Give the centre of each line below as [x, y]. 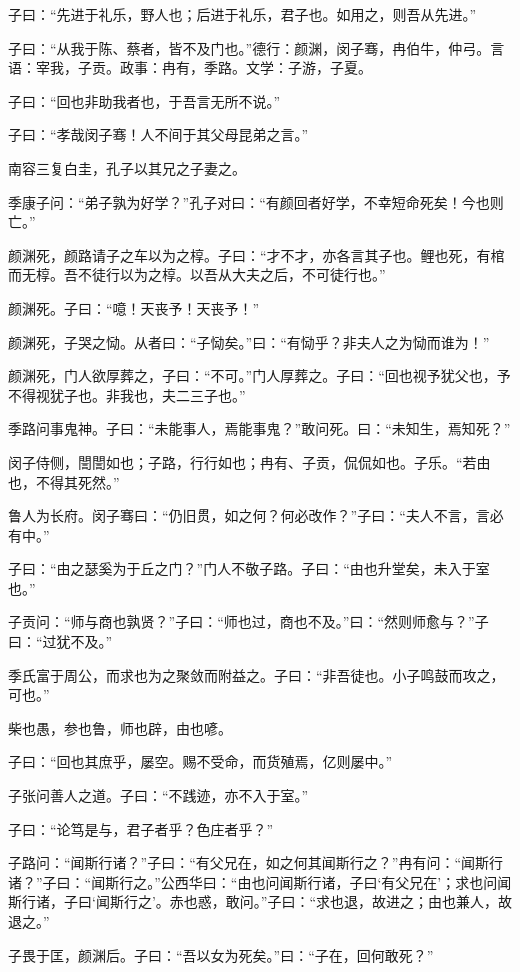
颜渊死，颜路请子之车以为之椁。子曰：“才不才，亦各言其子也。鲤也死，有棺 [256, 254]
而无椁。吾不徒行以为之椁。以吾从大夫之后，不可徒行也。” [197, 274]
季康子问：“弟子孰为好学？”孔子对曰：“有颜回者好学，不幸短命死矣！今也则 [256, 201]
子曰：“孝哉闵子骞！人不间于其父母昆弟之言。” [158, 134]
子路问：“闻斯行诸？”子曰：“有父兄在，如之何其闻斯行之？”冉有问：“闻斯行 [256, 862]
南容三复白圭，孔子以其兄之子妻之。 [127, 167]
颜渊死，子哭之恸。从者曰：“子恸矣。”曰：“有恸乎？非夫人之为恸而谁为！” [249, 341]
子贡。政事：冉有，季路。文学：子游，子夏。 [224, 67]
